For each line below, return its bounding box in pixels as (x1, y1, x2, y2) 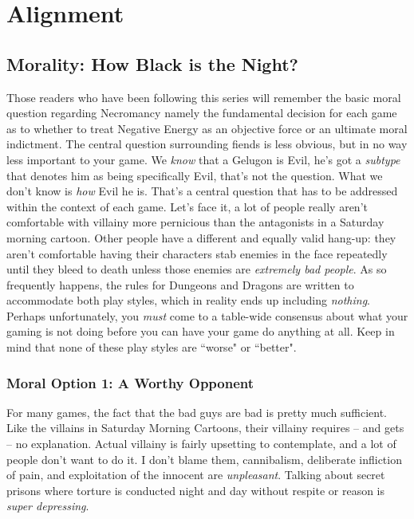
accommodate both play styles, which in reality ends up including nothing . (6, 292, 371, 309)
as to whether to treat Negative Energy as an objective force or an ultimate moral (6, 120, 408, 136)
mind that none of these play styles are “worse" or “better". (6, 339, 297, 356)
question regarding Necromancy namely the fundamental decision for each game (6, 104, 397, 121)
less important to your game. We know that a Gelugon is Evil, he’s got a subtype (6, 151, 400, 167)
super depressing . (6, 497, 89, 514)
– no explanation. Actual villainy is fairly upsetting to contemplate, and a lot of (6, 435, 396, 452)
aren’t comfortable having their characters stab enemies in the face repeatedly (6, 245, 388, 261)
